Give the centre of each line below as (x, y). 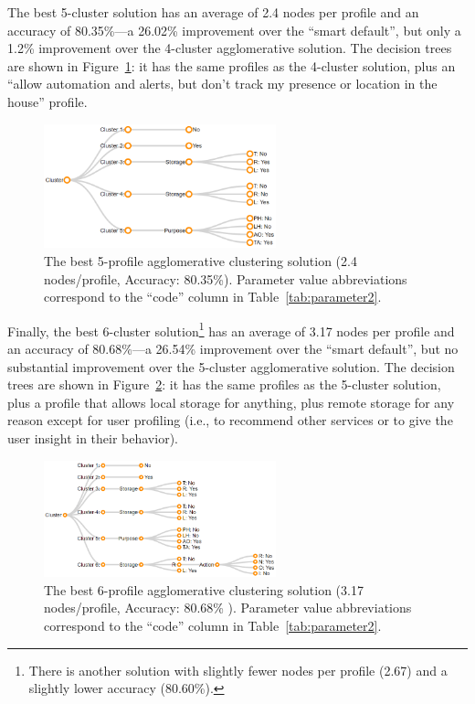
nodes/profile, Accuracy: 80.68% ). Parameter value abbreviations (228, 608)
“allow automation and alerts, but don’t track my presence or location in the (222, 84)
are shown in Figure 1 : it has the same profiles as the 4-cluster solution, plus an (232, 65)
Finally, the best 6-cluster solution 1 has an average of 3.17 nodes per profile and (231, 329)
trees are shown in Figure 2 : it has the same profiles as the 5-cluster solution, (224, 384)
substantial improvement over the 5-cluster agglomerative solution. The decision (231, 366)
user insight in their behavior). (93, 437)
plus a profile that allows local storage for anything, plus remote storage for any (231, 402)
